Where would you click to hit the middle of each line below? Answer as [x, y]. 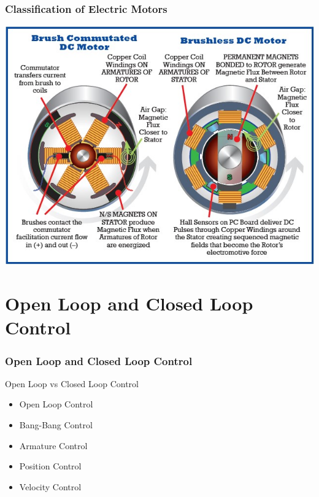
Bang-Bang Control [56, 425]
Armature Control [53, 445]
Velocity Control [50, 486]
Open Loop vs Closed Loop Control [72, 383]
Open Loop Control [56, 404]
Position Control [50, 466]
